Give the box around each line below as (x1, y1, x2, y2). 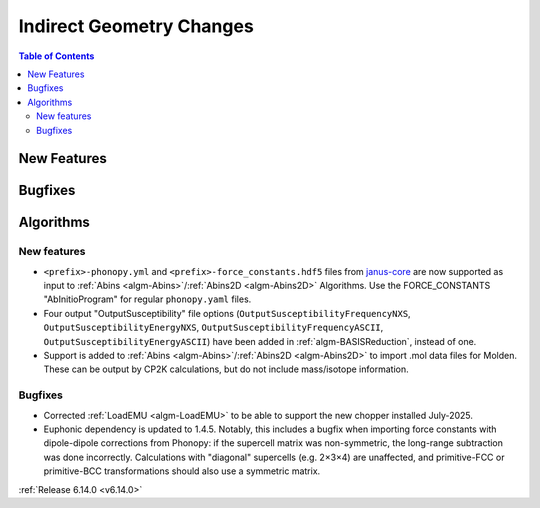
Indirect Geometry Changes (18, 15, 254, 37)
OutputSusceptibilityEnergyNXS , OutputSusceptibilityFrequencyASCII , (43, 321, 384, 334)
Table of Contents (18, 50, 95, 62)
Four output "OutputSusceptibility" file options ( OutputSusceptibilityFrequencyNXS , (43, 307, 411, 319)
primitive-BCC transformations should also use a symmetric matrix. (43, 465, 321, 477)
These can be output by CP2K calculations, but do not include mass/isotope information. (43, 363, 409, 375)
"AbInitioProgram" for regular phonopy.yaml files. (43, 293, 252, 305)
